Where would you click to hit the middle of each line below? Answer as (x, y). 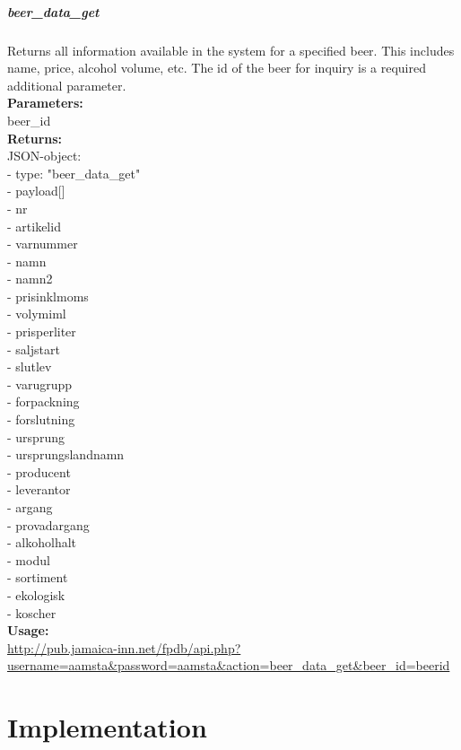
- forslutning (41, 419)
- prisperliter (42, 331)
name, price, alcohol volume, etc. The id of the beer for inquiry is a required (217, 68)
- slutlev (30, 366)
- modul (29, 559)
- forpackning (43, 401)
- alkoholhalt (42, 542)
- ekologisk (36, 594)
